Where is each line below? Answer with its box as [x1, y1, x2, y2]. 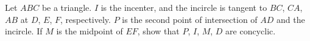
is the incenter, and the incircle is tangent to [100, 1, 267, 13]
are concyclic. [225, 25, 276, 37]
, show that [137, 25, 180, 37]
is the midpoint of [56, 25, 123, 37]
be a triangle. [41, 1, 92, 13]
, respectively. [60, 13, 111, 25]
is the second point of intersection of [122, 13, 258, 25]
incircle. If [5, 25, 43, 37]
